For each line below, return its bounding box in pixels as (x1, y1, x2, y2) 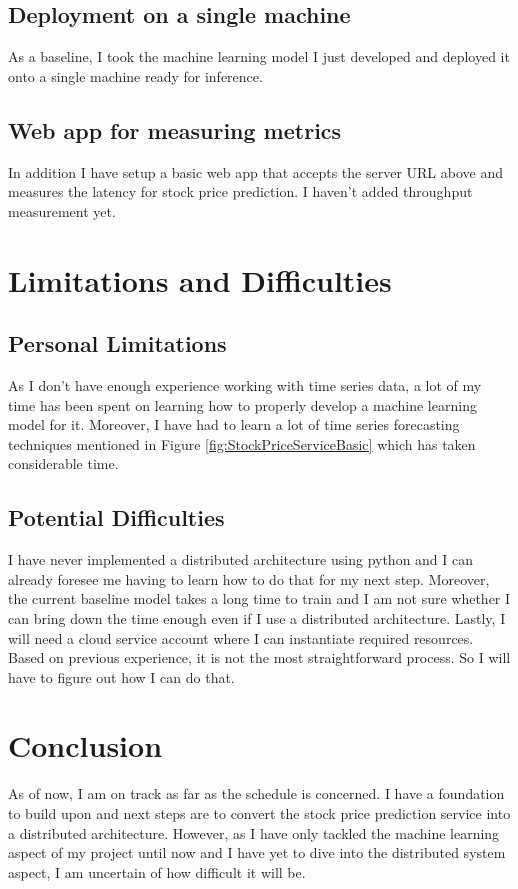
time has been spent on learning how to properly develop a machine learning (8, 394, 477, 415)
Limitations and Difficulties (8, 259, 392, 300)
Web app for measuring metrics (8, 114, 342, 145)
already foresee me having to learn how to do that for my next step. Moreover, (8, 568, 490, 589)
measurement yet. (8, 200, 116, 221)
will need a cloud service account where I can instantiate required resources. (8, 627, 474, 648)
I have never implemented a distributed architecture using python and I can (8, 549, 474, 570)
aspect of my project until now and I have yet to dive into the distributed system (8, 842, 506, 863)
